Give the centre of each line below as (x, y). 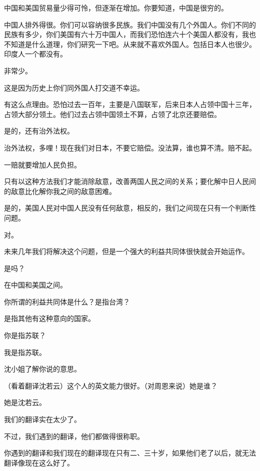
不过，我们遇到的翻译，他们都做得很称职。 (74, 436)
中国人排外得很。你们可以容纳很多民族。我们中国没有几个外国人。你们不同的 (130, 24)
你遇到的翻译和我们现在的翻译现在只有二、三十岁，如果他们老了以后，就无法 (130, 453)
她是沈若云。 (25, 402)
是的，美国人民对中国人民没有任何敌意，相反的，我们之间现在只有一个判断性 (130, 208)
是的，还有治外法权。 (39, 131)
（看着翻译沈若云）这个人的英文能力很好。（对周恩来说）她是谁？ (111, 385)
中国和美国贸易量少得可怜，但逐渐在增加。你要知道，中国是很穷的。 (116, 7)
